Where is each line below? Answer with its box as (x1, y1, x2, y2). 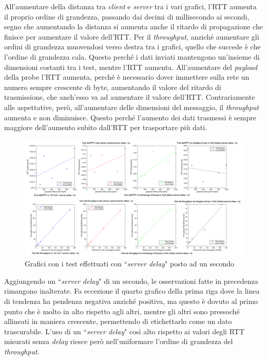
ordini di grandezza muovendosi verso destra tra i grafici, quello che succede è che (4, 41, 261, 52)
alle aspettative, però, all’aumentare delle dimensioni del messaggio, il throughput (4, 101, 259, 112)
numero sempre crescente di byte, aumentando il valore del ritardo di (4, 81, 221, 92)
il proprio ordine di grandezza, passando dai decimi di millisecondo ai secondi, (4, 11, 250, 22)
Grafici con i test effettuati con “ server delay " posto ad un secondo (25, 258, 234, 269)
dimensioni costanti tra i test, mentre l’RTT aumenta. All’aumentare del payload (4, 61, 258, 72)
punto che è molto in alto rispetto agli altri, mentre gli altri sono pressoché (4, 305, 240, 316)
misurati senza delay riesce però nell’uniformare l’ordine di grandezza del (4, 336, 233, 347)
